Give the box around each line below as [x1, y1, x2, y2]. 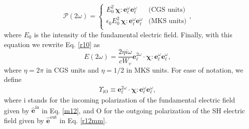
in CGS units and [46, 64, 99, 75]
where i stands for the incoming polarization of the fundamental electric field [4, 95, 235, 105]
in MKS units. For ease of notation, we [126, 64, 244, 75]
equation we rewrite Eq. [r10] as [4, 39, 100, 49]
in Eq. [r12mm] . [59, 115, 107, 125]
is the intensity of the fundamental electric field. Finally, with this [34, 29, 232, 39]
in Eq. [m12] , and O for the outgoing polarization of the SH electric [42, 105, 245, 115]
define [4, 74, 22, 84]
